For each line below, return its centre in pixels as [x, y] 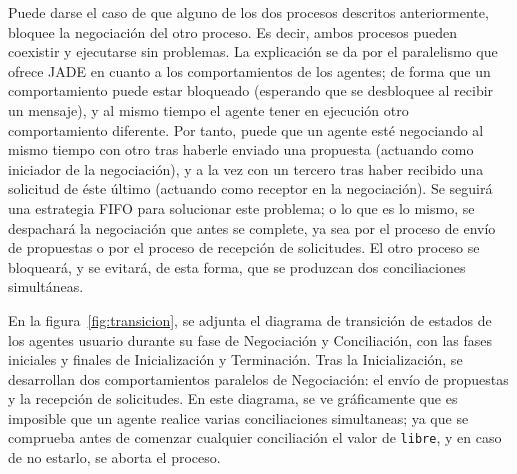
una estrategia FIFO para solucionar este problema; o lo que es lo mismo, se [241, 207]
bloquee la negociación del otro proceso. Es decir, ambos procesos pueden [233, 31]
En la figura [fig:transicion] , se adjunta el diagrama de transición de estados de [250, 319]
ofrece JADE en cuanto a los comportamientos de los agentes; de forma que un [249, 70]
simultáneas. [46, 286]
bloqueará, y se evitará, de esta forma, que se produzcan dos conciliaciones [237, 266]
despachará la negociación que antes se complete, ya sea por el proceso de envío [252, 227]
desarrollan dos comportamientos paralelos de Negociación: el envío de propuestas [258, 378]
